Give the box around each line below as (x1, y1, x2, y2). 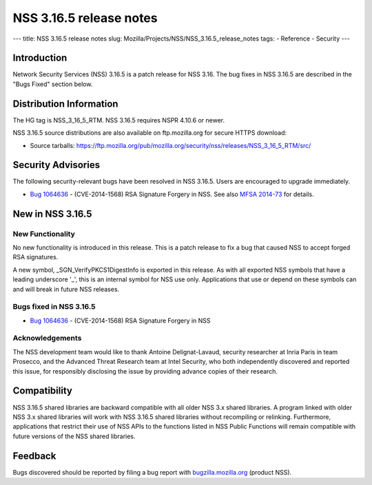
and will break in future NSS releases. (12, 285, 120, 293)
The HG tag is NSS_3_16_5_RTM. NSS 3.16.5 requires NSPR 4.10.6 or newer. (12, 116, 225, 124)
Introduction (12, 52, 68, 64)
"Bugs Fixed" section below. (12, 80, 93, 88)
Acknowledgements (12, 334, 82, 343)
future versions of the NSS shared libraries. (12, 432, 136, 440)
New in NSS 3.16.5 (12, 208, 92, 219)
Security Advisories (12, 159, 100, 171)
